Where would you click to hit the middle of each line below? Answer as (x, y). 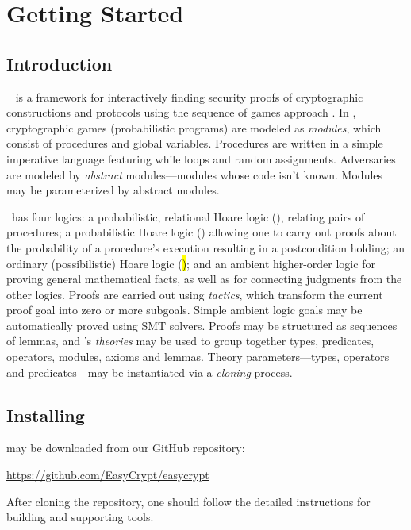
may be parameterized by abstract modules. (113, 190)
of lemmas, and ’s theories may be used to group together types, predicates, (190, 341)
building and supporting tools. (80, 517)
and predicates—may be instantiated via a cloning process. (150, 372)
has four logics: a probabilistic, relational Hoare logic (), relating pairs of (188, 216)
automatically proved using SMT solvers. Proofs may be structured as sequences (202, 325)
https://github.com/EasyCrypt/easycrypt (108, 475)
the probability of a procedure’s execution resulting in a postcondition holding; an (206, 247)
